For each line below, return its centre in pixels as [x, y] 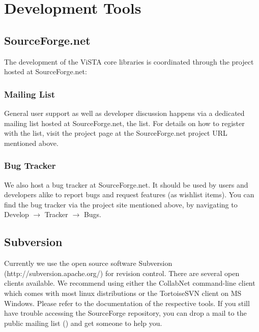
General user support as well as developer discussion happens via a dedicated [124, 113]
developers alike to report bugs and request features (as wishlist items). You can [129, 194]
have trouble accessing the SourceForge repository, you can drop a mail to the [125, 313]
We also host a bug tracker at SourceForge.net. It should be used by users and [126, 184]
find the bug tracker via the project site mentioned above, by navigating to [121, 204]
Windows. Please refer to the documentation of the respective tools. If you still [127, 303]
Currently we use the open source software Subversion [88, 263]
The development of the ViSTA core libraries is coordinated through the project [129, 61]
